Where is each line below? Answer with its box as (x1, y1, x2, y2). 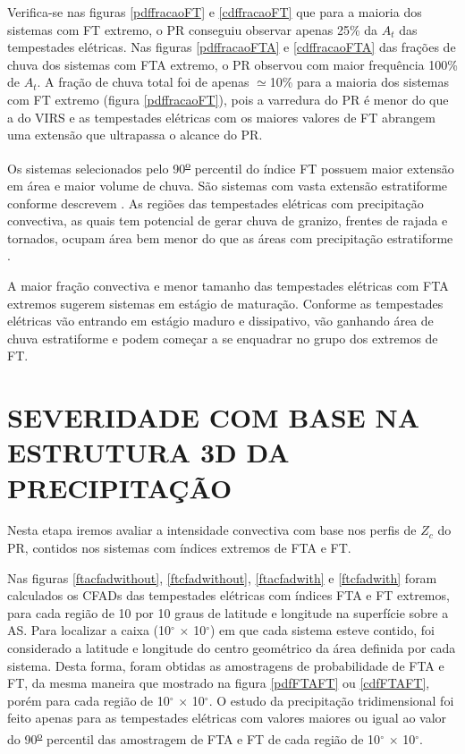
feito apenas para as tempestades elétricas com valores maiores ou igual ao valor (7, 708, 447, 727)
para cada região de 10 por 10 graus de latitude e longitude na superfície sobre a (7, 603, 449, 622)
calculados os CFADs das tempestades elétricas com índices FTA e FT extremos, (7, 586, 450, 605)
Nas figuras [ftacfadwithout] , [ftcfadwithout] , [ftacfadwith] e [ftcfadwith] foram (7, 568, 437, 587)
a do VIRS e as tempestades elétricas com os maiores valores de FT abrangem (7, 107, 435, 126)
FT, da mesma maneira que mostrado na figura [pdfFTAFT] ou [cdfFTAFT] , (7, 674, 430, 692)
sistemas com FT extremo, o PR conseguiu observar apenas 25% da (7, 20, 378, 38)
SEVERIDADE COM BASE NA (7, 399, 419, 436)
